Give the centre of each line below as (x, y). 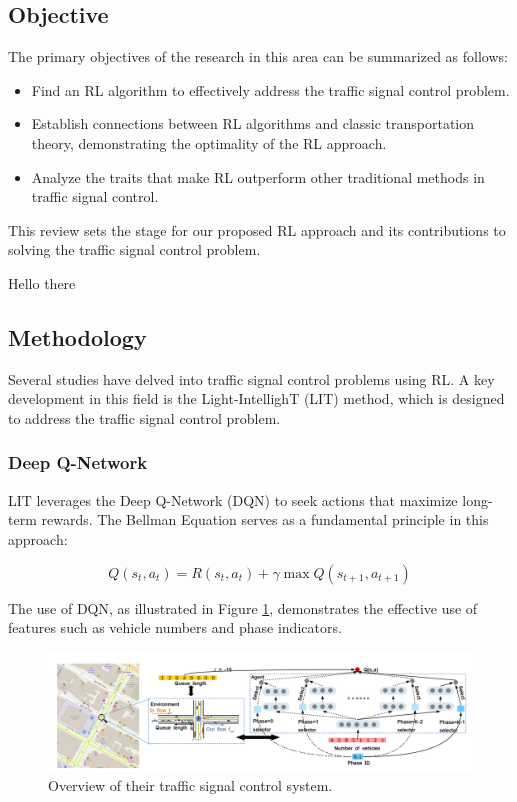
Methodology (77, 336)
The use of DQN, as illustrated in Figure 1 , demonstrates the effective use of (243, 607)
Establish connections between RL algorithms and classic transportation (253, 123)
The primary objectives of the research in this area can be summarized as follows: (258, 56)
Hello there (42, 282)
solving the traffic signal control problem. (134, 249)
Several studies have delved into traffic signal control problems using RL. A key (251, 378)
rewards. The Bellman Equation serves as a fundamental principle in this (265, 519)
